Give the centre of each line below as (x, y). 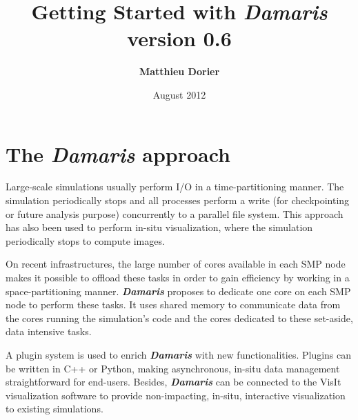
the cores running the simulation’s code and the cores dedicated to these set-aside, (179, 318)
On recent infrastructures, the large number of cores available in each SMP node (176, 264)
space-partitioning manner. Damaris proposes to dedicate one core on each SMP (178, 291)
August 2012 (179, 94)
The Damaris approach (118, 154)
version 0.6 (179, 38)
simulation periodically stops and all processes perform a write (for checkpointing (178, 200)
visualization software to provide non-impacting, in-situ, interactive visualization (176, 395)
